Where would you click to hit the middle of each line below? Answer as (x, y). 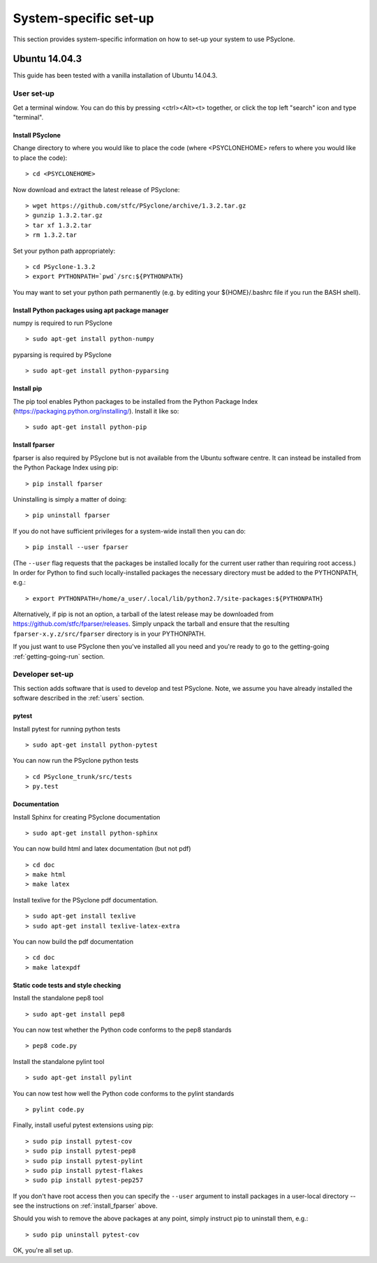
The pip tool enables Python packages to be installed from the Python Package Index (135, 401)
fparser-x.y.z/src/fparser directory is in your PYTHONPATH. (109, 634)
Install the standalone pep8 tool (58, 998)
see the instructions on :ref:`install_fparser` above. (85, 1206)
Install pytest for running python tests (67, 729)
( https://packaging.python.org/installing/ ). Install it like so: (96, 411)
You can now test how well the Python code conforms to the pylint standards (124, 1093)
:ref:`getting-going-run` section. (59, 656)
